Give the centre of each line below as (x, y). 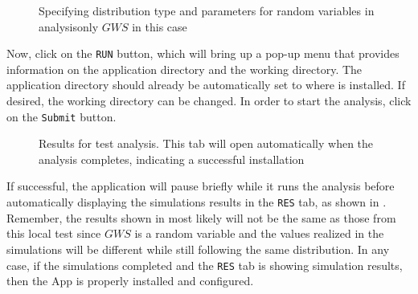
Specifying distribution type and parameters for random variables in (207, 10)
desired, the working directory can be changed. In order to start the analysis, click (209, 101)
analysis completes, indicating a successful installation (172, 159)
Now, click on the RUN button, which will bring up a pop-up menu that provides (203, 53)
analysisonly (69, 26)
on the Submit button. (61, 116)
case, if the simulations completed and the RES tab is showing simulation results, (205, 265)
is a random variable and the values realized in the (259, 233)
